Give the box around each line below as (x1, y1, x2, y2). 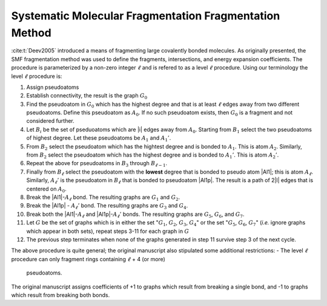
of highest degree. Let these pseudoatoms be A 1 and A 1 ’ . (26, 134, 171, 143)
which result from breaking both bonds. (11, 291, 110, 299)
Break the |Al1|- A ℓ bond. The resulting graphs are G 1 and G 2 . (26, 194, 180, 202)
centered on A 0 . (26, 185, 67, 194)
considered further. (26, 117, 75, 125)
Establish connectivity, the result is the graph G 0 (26, 92, 148, 101)
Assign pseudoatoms (26, 83, 79, 91)
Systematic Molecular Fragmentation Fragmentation (11, 9, 280, 22)
